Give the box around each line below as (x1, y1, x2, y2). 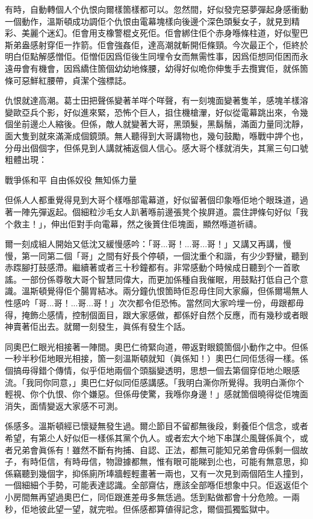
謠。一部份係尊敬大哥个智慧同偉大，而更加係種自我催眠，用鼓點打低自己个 (5, 272, 300, 285)
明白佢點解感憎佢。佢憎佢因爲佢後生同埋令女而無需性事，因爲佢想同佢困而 (5, 50, 300, 63)
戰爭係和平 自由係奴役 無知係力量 (5, 173, 137, 186)
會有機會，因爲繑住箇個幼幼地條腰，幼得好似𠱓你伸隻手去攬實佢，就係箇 (21, 61, 308, 74)
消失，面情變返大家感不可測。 (5, 399, 123, 412)
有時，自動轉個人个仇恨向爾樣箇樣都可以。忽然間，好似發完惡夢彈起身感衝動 (5, 3, 308, 15)
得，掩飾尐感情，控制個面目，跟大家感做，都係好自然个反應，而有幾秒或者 (5, 308, 300, 321)
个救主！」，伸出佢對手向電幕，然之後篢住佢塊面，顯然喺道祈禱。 (5, 217, 262, 230)
